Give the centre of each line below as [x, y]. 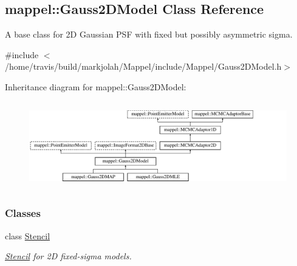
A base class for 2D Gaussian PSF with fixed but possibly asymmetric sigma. [149, 34]
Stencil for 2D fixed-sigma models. [68, 256]
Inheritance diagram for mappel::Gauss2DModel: [96, 86]
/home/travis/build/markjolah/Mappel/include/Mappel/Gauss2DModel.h [143, 66]
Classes [23, 213]
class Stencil [28, 235]
